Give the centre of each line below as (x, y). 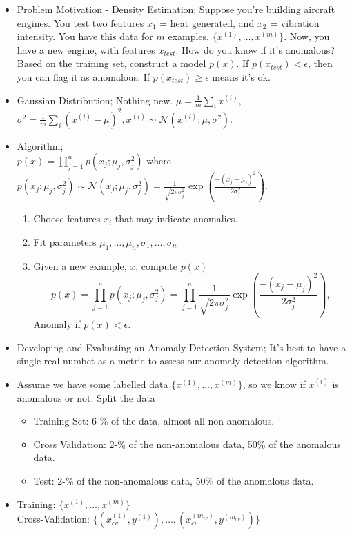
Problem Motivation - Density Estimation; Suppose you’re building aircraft (176, 9)
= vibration (295, 22)
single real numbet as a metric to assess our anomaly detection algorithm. (173, 361)
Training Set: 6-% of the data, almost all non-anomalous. (154, 421)
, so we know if (274, 383)
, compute (156, 265)
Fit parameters (65, 241)
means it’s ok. (241, 76)
